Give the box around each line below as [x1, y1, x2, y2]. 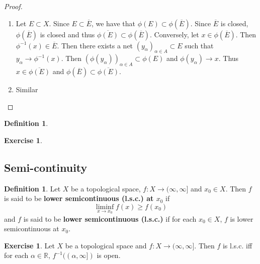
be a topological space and [65, 240, 147, 250]
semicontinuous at [4, 223, 59, 234]
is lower [230, 213, 253, 224]
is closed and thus [40, 29, 95, 39]
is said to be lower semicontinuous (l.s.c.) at [4, 193, 154, 204]
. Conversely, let [150, 29, 199, 39]
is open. [97, 250, 121, 260]
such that [185, 40, 214, 50]
